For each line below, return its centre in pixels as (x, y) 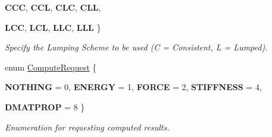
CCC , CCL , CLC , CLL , (53, 7)
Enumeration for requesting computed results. (87, 127)
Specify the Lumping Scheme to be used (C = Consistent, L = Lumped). (136, 47)
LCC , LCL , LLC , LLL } (53, 27)
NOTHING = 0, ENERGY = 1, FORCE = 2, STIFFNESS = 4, (133, 87)
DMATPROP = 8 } (45, 106)
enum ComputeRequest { (51, 67)
